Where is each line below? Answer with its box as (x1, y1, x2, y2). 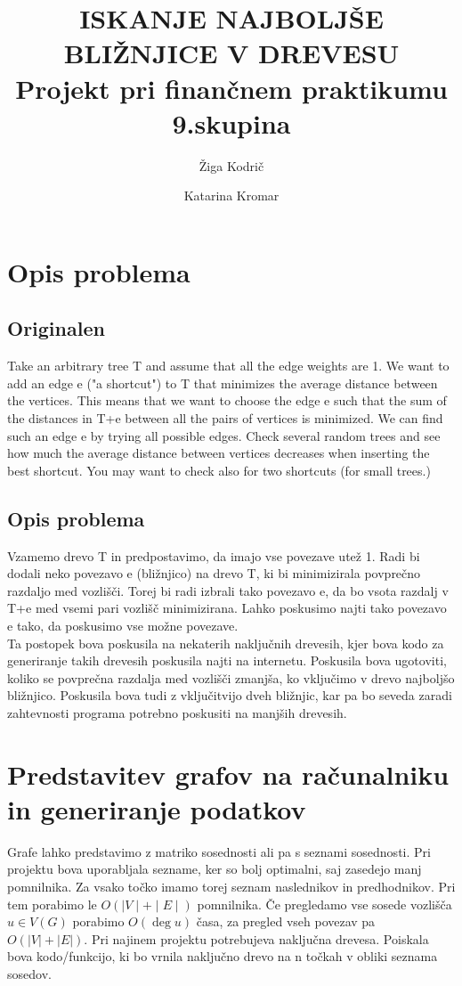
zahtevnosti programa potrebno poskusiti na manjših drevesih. (7, 703, 347, 721)
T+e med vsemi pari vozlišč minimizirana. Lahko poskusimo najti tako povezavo (7, 599, 447, 617)
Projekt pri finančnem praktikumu (15, 69, 448, 106)
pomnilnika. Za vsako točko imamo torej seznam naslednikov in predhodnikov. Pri (7, 877, 456, 896)
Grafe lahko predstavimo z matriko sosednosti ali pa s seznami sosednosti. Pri (7, 842, 431, 860)
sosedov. (7, 965, 52, 983)
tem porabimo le (7, 894, 97, 913)
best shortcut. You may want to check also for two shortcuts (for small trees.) (7, 460, 431, 479)
